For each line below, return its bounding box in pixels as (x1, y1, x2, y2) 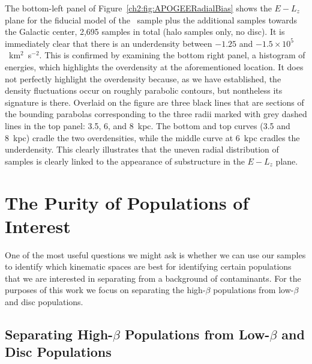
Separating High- (5, 324, 113, 343)
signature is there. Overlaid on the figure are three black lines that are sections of (5, 96, 304, 108)
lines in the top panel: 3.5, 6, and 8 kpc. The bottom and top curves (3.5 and (5, 119, 290, 132)
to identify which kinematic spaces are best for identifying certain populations (5, 260, 292, 273)
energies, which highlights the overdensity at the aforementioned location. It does (5, 60, 304, 73)
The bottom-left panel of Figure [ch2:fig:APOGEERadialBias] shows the (5, 2, 272, 14)
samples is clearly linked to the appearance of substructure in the (5, 154, 245, 167)
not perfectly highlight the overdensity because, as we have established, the (5, 72, 281, 85)
